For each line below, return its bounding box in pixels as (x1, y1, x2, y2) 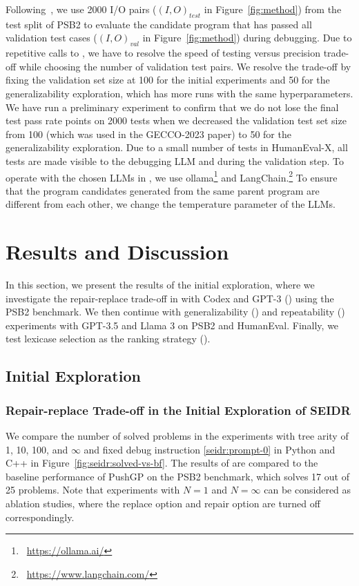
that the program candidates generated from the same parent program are (6, 183, 320, 197)
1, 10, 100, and (6, 442, 68, 456)
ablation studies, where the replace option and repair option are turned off (6, 496, 320, 511)
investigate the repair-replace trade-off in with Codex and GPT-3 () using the (6, 291, 334, 305)
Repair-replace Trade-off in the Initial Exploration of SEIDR (6, 401, 351, 418)
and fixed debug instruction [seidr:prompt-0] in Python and (84, 442, 336, 456)
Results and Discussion (6, 237, 229, 266)
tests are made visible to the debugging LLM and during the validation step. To (6, 153, 345, 168)
